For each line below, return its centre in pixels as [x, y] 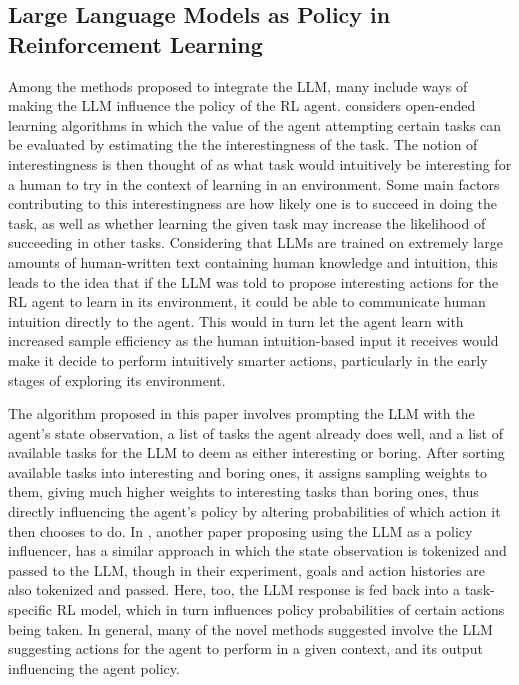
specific [30, 609]
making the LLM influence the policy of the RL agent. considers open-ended [242, 105]
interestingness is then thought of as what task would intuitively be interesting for [260, 163]
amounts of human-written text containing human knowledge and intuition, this [253, 261]
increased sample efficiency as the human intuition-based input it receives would [253, 340]
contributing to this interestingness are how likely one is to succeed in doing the [253, 203]
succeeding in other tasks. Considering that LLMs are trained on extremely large [255, 242]
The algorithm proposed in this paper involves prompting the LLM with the [241, 413]
